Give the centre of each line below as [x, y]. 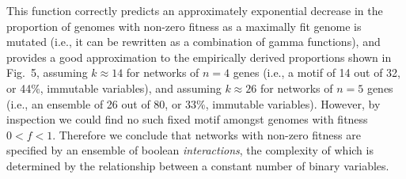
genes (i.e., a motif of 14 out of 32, [317, 72]
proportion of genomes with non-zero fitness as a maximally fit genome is [184, 26]
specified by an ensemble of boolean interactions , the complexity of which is [190, 150]
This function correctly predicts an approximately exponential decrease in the [195, 10]
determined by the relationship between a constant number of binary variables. [198, 165]
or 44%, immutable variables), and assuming [114, 88]
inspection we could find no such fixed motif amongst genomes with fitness [187, 119]
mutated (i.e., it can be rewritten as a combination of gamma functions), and [194, 42]
